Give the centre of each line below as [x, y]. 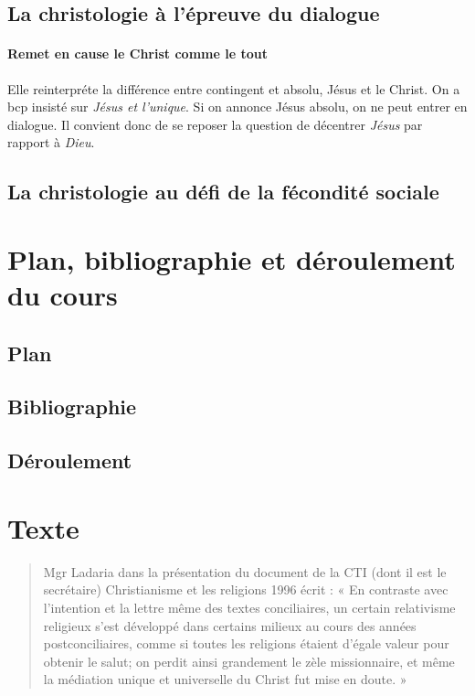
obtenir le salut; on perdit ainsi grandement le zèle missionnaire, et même [249, 661]
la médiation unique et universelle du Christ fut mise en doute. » [225, 679]
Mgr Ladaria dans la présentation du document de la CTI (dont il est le [245, 571]
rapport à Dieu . [51, 142]
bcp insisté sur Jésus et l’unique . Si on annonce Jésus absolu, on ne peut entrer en [237, 107]
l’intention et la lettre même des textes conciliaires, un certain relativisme [249, 607]
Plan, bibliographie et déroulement [232, 258]
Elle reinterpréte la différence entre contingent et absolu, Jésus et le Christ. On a [234, 88]
